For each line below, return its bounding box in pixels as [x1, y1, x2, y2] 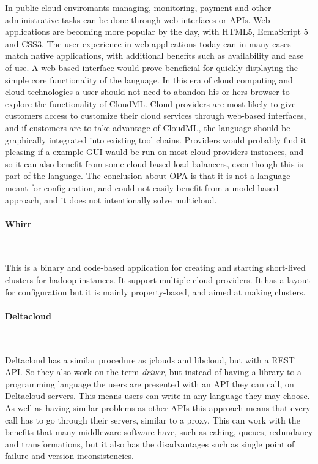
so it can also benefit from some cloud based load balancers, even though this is [5, 157, 303, 170]
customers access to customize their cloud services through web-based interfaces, [5, 109, 306, 122]
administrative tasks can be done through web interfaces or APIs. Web [5, 13, 270, 26]
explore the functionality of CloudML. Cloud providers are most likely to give [5, 97, 296, 110]
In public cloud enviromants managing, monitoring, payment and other [5, 1, 272, 13]
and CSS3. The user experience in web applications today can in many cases [5, 37, 291, 50]
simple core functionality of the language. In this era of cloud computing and [5, 73, 293, 86]
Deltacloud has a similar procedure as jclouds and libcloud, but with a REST [5, 353, 295, 366]
